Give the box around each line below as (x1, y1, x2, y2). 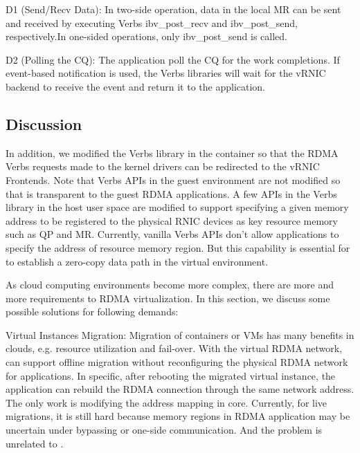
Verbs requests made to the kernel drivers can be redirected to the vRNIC (6, 159, 320, 174)
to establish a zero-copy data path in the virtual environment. (6, 254, 269, 268)
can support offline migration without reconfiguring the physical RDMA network (6, 355, 348, 369)
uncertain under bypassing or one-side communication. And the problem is (6, 423, 323, 437)
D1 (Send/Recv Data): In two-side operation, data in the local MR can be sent (6, 2, 341, 16)
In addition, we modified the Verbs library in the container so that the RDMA (6, 145, 339, 160)
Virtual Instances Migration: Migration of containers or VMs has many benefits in (6, 327, 354, 342)
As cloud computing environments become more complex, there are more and (6, 277, 334, 292)
